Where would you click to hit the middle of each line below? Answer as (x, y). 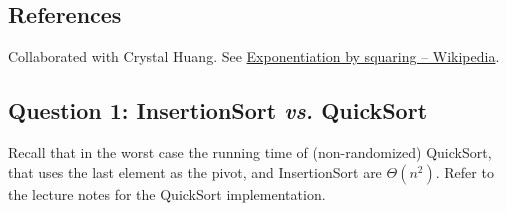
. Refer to (464, 171)
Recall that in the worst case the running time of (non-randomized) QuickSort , (250, 152)
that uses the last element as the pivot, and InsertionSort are (195, 171)
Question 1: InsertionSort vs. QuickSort (218, 110)
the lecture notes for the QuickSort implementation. (167, 193)
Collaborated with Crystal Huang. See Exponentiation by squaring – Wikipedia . (254, 56)
